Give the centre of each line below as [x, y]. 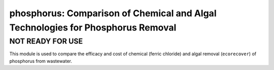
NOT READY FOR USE [46, 41]
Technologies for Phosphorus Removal [93, 27]
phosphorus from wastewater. [41, 61]
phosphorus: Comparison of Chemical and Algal [113, 13]
